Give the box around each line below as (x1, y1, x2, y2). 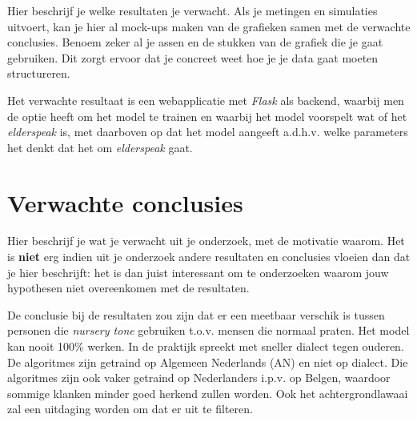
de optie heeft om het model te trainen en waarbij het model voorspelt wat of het (7, 107, 407, 124)
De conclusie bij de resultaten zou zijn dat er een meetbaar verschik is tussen (7, 306, 385, 323)
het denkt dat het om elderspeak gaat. (7, 139, 193, 155)
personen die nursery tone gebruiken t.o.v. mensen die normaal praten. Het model (7, 322, 410, 339)
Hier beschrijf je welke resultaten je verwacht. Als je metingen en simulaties (7, 2, 378, 18)
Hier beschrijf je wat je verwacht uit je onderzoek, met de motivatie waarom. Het (7, 232, 405, 249)
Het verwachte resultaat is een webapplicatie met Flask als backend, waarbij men (7, 91, 404, 108)
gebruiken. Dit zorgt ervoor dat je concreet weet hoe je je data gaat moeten (7, 49, 379, 66)
